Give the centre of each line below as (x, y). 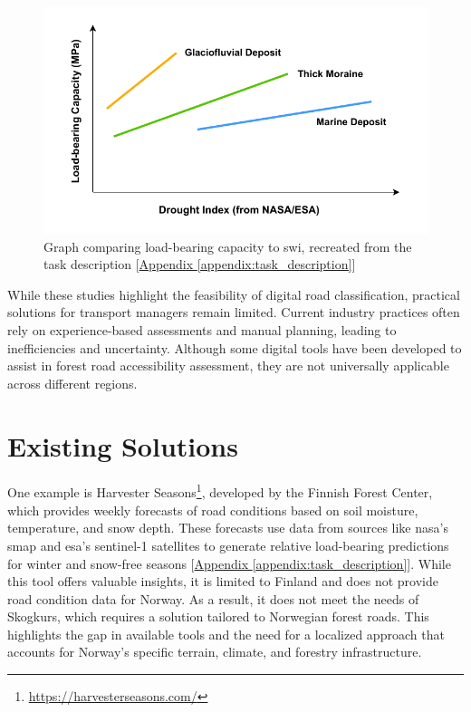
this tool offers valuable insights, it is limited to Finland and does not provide (223, 581)
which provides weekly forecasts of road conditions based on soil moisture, (213, 510)
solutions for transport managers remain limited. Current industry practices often (234, 312)
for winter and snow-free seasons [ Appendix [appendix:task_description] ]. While (229, 563)
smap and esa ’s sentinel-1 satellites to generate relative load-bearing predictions (228, 545)
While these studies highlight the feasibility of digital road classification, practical (234, 294)
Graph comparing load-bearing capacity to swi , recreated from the (228, 246)
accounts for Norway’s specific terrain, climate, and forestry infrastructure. (215, 652)
